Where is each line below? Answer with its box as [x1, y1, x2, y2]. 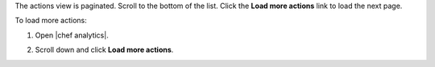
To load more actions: [14, 16, 88, 26]
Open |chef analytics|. [35, 30, 109, 40]
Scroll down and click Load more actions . [35, 45, 174, 55]
